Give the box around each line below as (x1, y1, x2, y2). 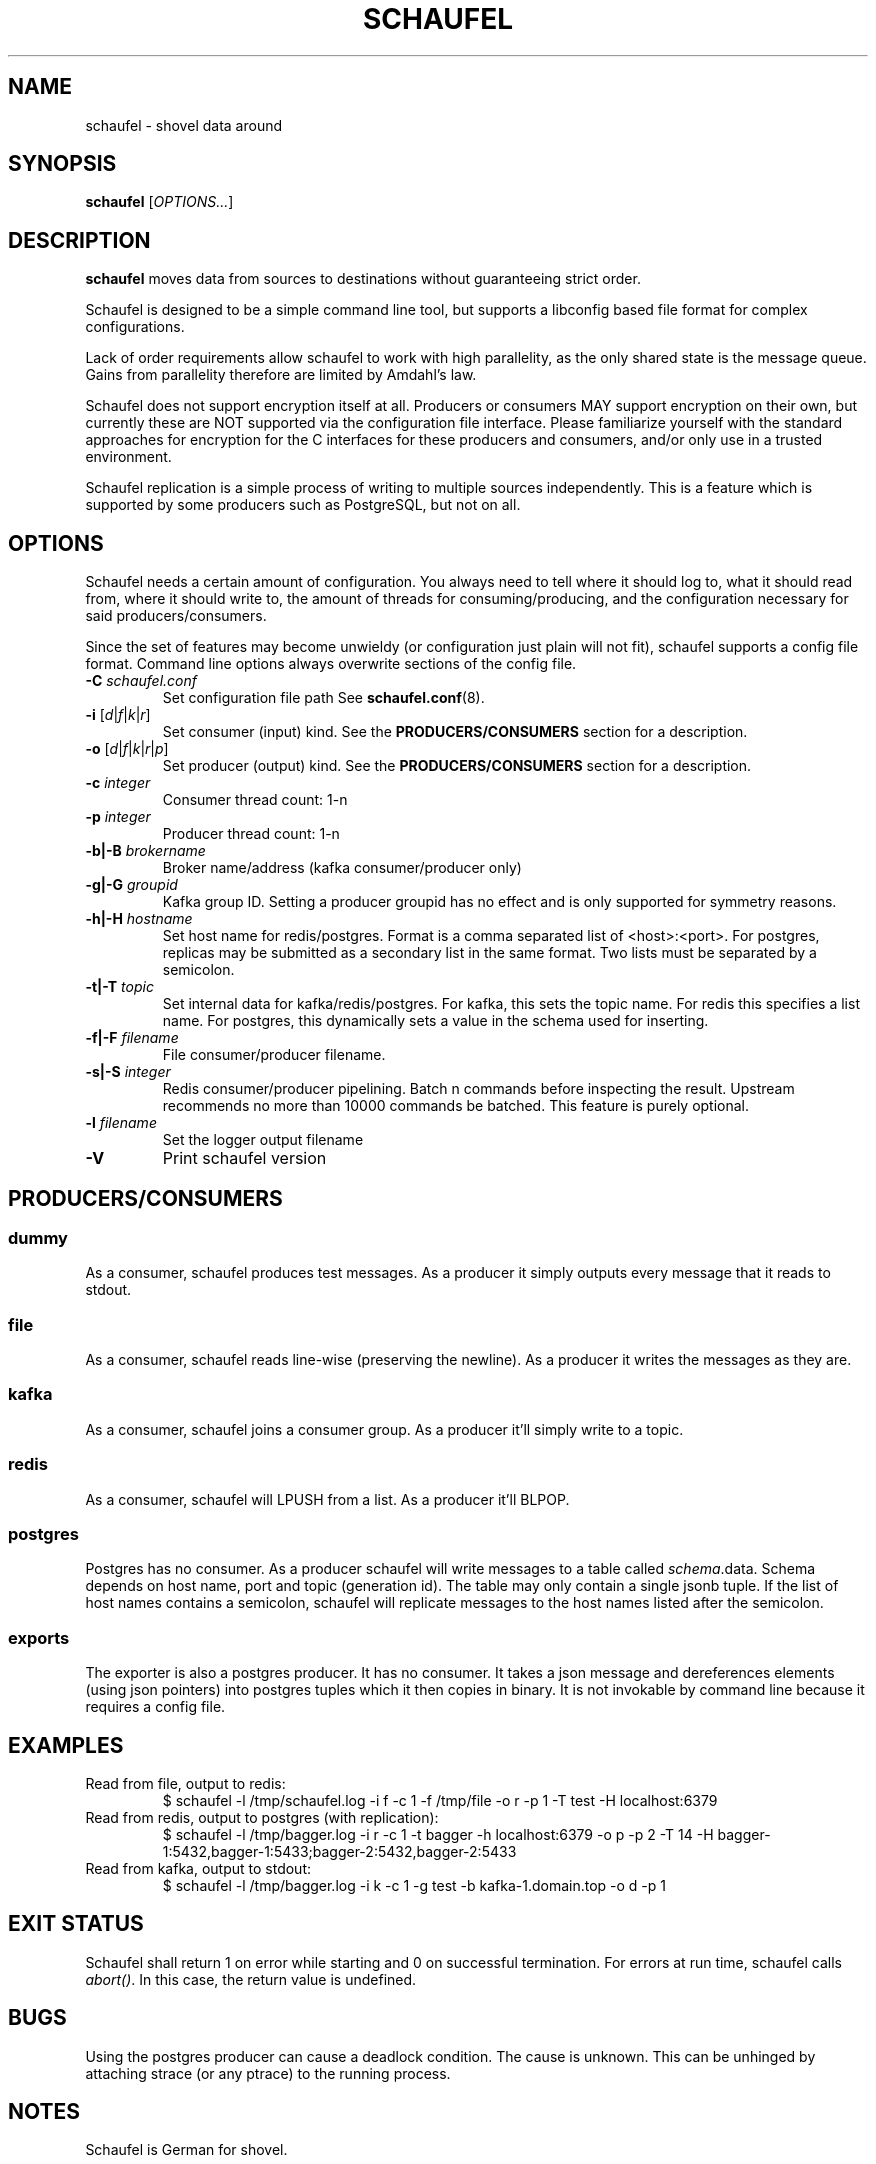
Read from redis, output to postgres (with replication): (85, 1808, 439, 1826)
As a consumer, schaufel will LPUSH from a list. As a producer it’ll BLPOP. (85, 1490, 570, 1508)
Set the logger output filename (162, 1131, 364, 1149)
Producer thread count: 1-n (162, 825, 340, 843)
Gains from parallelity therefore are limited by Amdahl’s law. (85, 366, 477, 384)
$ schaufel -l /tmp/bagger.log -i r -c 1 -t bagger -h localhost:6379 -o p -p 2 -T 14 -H (162, 1825, 714, 1843)
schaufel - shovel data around (85, 116, 283, 134)
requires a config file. (85, 1698, 226, 1716)
